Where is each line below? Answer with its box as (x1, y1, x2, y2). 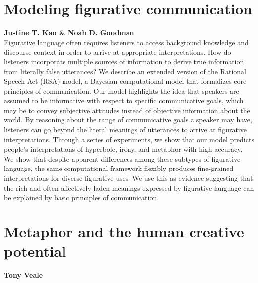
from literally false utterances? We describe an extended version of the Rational (4, 66, 246, 76)
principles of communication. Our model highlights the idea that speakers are (4, 85, 239, 96)
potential (4, 241, 66, 261)
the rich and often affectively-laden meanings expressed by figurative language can (4, 182, 254, 193)
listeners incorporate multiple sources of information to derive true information (4, 56, 244, 66)
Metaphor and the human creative (4, 222, 244, 241)
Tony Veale (4, 270, 43, 280)
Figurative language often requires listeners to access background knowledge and (4, 37, 249, 47)
